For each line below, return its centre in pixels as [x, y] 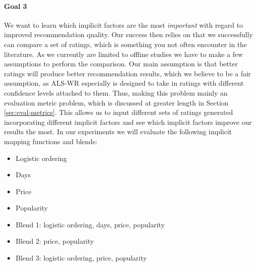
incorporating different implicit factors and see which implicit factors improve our [128, 122]
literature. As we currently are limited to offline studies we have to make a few [124, 54]
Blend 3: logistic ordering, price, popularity [81, 258]
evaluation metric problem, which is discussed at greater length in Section [116, 102]
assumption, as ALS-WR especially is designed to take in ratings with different [124, 83]
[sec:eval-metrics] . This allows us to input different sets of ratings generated [119, 112]
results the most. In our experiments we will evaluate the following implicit [118, 132]
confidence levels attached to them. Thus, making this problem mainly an [116, 92]
